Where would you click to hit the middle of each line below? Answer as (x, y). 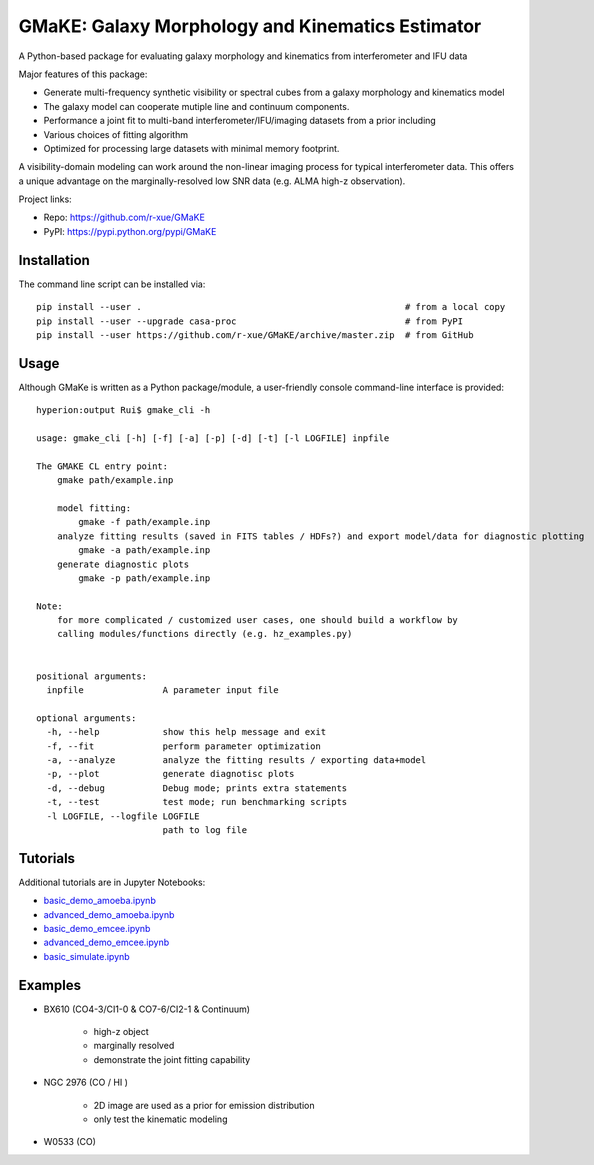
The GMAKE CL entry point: (102, 466)
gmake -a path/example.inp (144, 550)
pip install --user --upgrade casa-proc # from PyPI (250, 321)
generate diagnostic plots (123, 564)
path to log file (205, 829)
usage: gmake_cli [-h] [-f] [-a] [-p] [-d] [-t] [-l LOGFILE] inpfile (213, 438)
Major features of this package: (83, 74)
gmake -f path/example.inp (144, 522)
